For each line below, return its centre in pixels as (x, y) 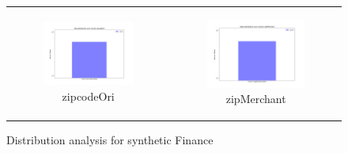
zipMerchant (256, 99)
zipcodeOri (88, 96)
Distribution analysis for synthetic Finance (110, 140)
